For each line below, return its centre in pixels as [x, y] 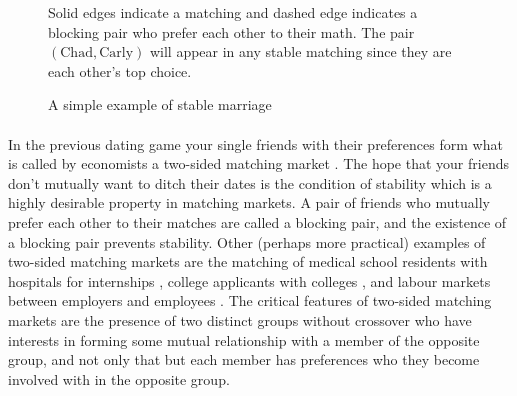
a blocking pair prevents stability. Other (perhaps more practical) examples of [247, 241]
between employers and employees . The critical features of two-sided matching [250, 300]
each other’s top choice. [120, 70]
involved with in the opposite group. [119, 378]
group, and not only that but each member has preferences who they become [244, 359]
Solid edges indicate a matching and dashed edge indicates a [233, 12]
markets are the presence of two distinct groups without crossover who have [240, 319]
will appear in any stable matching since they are [300, 51]
